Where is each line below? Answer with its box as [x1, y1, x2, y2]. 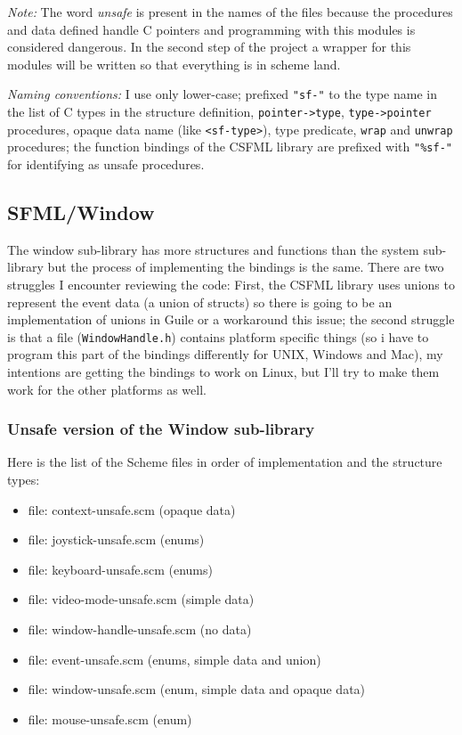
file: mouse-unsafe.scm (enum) [28, 709, 192, 728]
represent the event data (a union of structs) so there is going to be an [7, 292, 393, 311]
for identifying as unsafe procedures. [7, 155, 205, 173]
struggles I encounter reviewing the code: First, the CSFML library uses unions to [7, 274, 455, 293]
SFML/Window [7, 198, 155, 225]
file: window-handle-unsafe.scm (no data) [28, 619, 252, 638]
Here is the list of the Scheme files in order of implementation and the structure [7, 453, 442, 471]
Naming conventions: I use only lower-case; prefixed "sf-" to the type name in [7, 85, 438, 103]
